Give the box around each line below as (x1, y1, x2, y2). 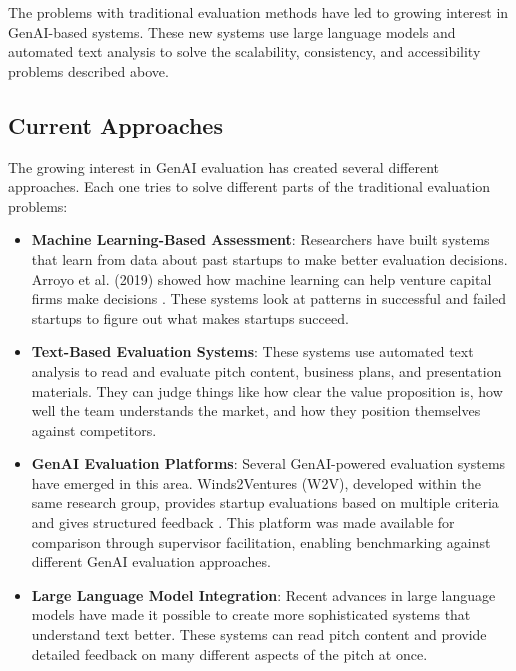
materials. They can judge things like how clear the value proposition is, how (31, 380, 503, 401)
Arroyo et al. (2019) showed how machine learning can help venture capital (31, 268, 492, 289)
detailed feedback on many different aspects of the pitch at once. (31, 643, 428, 664)
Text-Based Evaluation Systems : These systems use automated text (31, 341, 474, 362)
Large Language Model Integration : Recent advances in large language (31, 584, 496, 605)
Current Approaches (8, 109, 223, 140)
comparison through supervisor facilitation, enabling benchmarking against (31, 531, 491, 552)
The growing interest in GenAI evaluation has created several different (8, 156, 439, 177)
